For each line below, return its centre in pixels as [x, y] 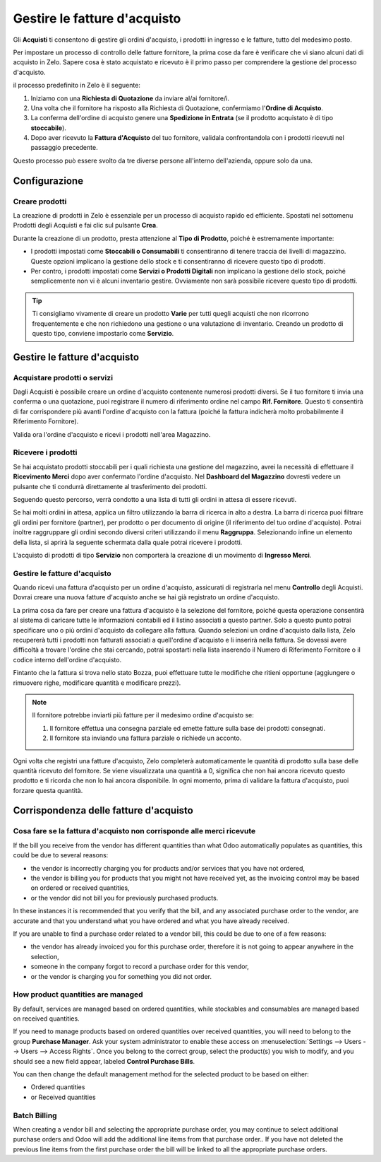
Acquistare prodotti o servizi [63, 377]
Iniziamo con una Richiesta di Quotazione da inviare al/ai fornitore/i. [130, 98]
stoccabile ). [49, 128]
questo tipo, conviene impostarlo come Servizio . [103, 333]
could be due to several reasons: [61, 855]
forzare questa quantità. [48, 790]
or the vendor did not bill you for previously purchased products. [125, 898]
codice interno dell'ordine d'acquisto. [67, 659]
